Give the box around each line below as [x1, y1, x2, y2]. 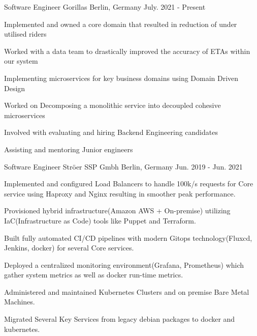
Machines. [4, 296, 35, 307]
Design [4, 82, 25, 93]
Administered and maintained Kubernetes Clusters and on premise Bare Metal [4, 286, 249, 297]
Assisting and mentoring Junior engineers [4, 144, 133, 154]
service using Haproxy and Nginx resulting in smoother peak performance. [4, 188, 236, 199]
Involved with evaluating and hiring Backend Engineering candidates [4, 127, 218, 137]
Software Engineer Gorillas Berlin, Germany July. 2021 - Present [4, 2, 206, 12]
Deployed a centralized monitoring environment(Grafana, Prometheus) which [4, 259, 244, 270]
